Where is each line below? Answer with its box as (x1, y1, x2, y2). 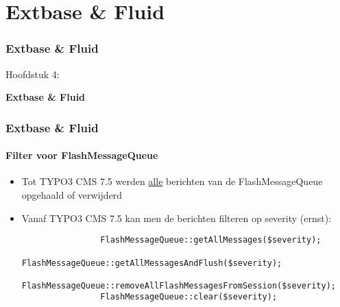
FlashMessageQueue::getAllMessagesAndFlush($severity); (21, 258, 282, 268)
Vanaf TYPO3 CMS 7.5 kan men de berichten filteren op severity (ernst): (21, 210, 332, 225)
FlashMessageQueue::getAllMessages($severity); (100, 235, 321, 245)
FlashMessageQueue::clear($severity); (100, 292, 278, 302)
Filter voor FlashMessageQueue (5, 148, 158, 162)
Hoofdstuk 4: (5, 66, 60, 81)
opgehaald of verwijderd (21, 188, 123, 202)
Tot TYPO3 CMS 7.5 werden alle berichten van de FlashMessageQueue (21, 174, 323, 188)
